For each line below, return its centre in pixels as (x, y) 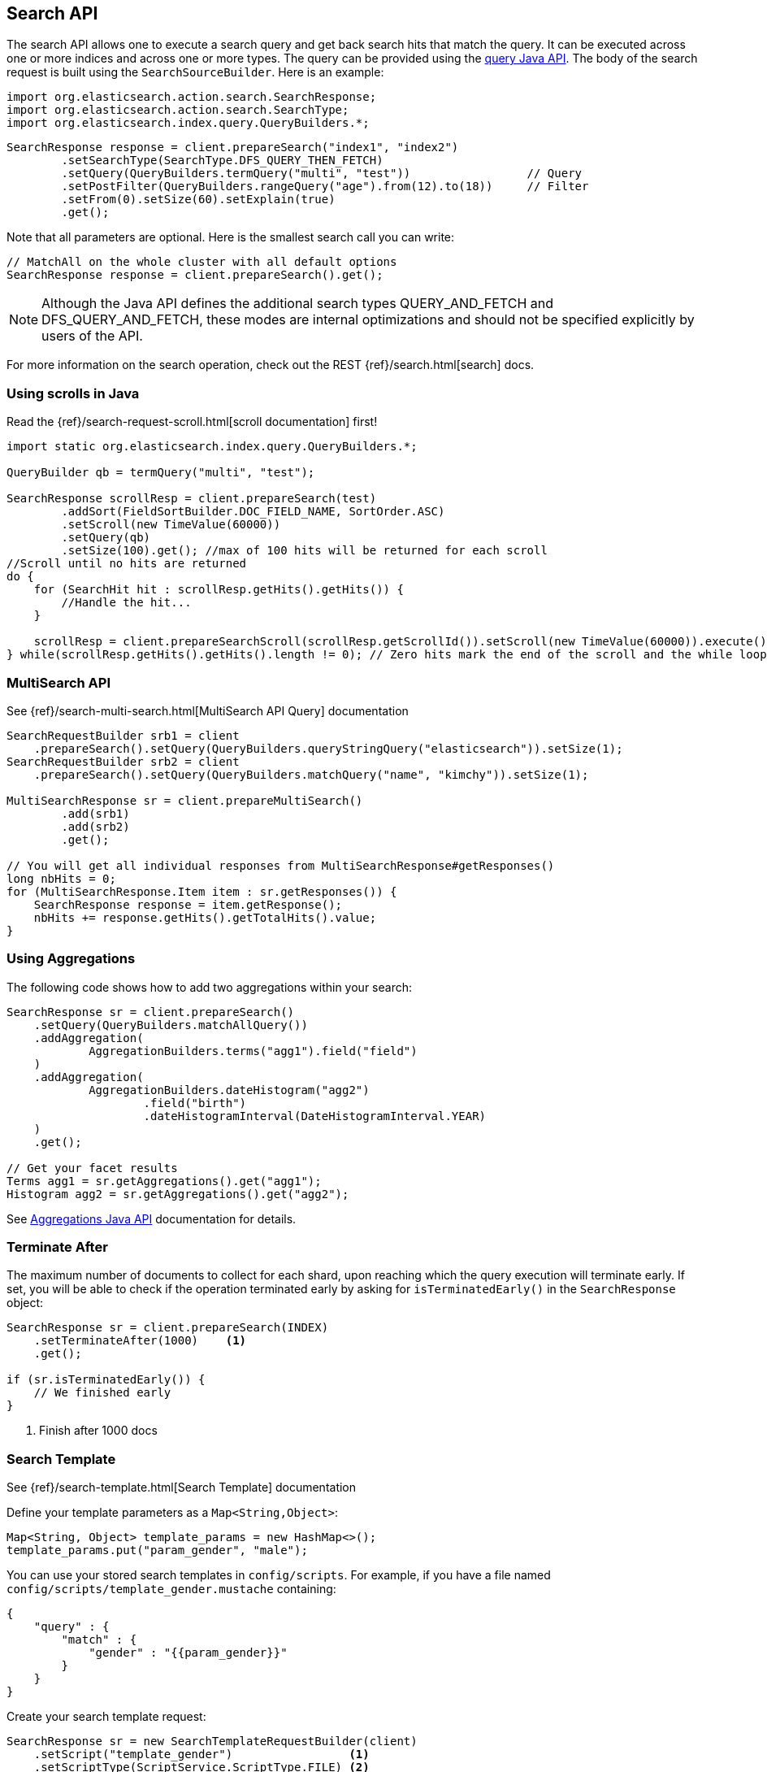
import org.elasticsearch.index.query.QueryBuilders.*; (188, 123)
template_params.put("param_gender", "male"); (157, 1550)
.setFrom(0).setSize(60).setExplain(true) (198, 200)
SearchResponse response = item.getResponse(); (188, 904)
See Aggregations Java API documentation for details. (152, 1218)
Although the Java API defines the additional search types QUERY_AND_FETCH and (298, 304)
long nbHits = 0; (61, 878)
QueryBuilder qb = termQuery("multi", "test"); (161, 473)
